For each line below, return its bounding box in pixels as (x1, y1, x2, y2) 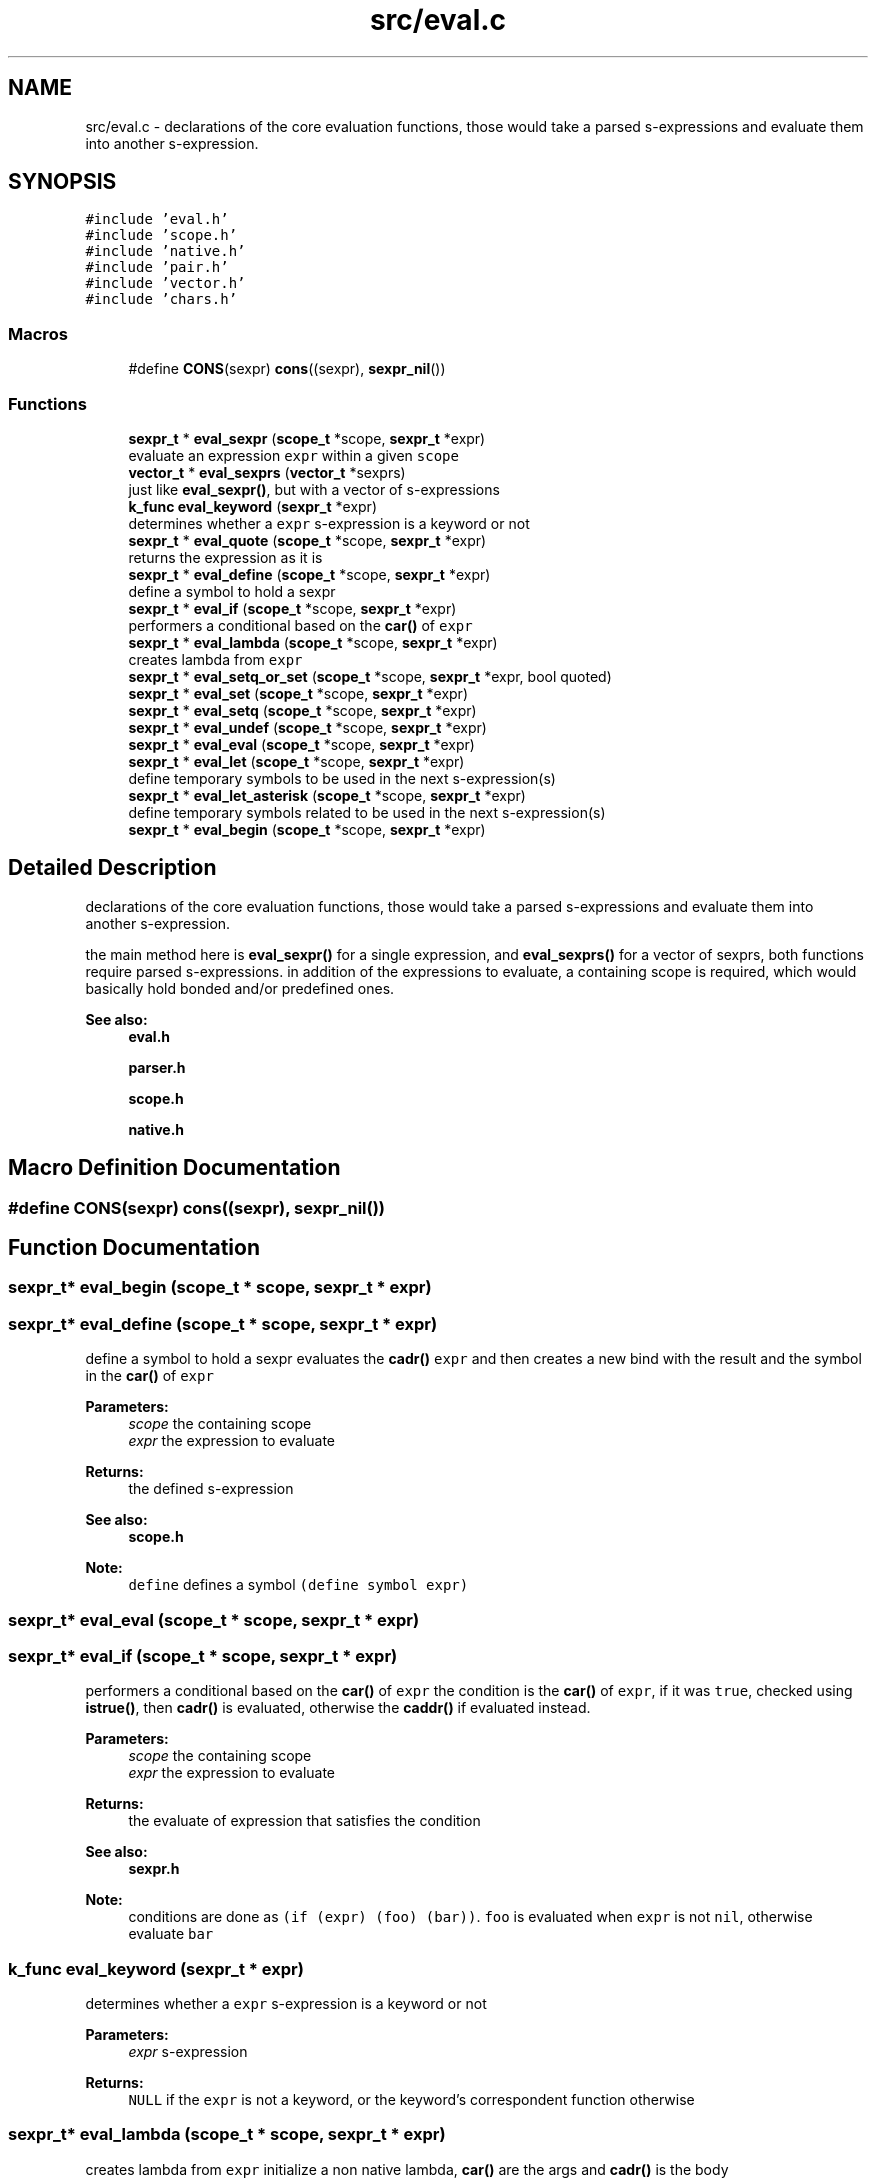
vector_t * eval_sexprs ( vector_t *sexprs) (128, 463, 406, 481)
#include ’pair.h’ (85, 259, 229, 276)
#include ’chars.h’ (85, 291, 238, 308)
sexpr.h (128, 1860, 180, 1878)
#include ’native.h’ (85, 243, 246, 260)
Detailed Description (8, 855, 217, 881)
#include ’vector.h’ (85, 275, 246, 292)
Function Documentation (8, 1235, 260, 1261)
